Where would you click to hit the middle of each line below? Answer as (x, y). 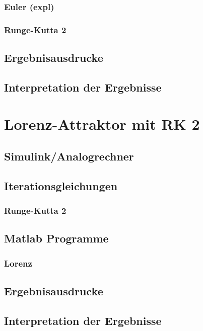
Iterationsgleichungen (61, 185)
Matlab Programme (56, 238)
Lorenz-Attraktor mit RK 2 (102, 124)
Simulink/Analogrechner (69, 156)
